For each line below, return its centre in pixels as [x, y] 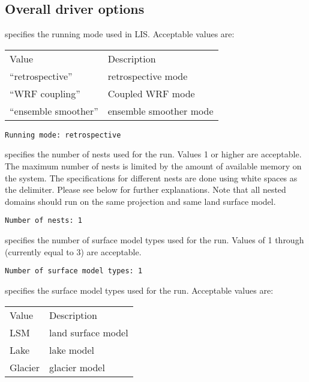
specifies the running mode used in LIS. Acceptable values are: [120, 34]
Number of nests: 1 [43, 221]
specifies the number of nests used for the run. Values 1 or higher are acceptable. [153, 154]
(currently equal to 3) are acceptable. [73, 251]
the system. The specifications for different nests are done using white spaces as [151, 177]
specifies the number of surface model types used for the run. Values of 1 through [154, 240]
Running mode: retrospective [63, 135]
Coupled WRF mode [151, 93]
